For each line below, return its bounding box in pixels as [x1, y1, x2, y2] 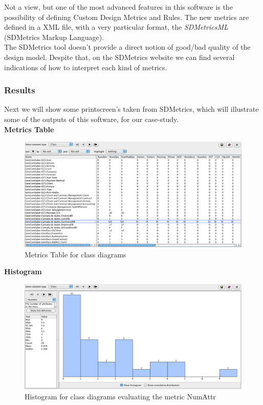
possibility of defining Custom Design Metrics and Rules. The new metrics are [4, 11, 249, 22]
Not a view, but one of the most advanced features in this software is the [4, 2, 233, 12]
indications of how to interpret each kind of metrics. [4, 62, 167, 72]
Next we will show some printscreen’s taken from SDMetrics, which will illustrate [4, 104, 259, 114]
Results [4, 84, 35, 96]
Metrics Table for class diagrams [25, 249, 126, 259]
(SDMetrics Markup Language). [4, 31, 104, 42]
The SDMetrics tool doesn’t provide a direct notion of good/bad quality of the [4, 42, 251, 52]
